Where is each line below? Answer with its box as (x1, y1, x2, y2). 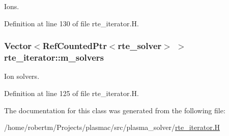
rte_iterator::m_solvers (4, 51, 104, 64)
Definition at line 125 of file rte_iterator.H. (4, 87, 139, 98)
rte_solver (118, 39, 162, 52)
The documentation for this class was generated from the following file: (4, 105, 225, 115)
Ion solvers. (4, 71, 40, 81)
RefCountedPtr (42, 39, 107, 52)
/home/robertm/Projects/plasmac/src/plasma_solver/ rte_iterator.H (4, 122, 220, 132)
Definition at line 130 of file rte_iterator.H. (4, 18, 139, 28)
